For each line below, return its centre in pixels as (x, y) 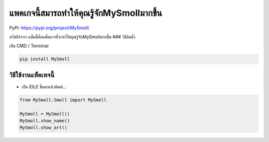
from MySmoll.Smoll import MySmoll (63, 100)
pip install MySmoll (45, 59)
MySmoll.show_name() (45, 121)
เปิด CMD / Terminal (29, 46)
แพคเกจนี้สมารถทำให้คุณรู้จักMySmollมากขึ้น (86, 13)
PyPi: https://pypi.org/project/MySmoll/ (49, 28)
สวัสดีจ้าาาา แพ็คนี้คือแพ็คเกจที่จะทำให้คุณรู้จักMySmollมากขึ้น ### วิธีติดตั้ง (72, 37)
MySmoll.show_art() (43, 128)
